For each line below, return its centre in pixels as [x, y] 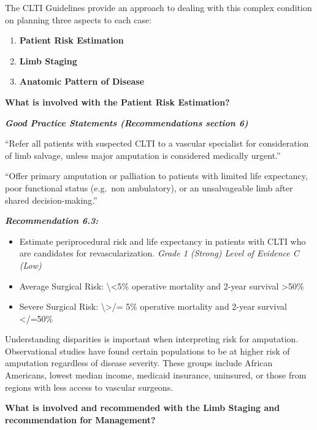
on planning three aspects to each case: [78, 19]
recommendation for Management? [80, 419]
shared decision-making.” [51, 200]
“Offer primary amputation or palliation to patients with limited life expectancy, [156, 176]
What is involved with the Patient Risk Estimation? [117, 102]
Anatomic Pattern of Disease [82, 81]
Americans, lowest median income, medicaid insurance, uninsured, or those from [156, 375]
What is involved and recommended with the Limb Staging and [143, 408]
